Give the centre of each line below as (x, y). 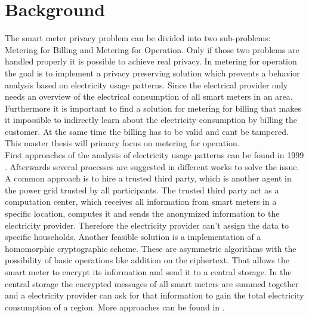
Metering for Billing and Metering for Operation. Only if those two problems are (152, 49)
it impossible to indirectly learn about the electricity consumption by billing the (151, 120)
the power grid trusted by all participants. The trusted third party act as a (142, 190)
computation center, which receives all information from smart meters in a (141, 201)
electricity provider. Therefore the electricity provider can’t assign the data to (147, 225)
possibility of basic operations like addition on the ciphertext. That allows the (147, 260)
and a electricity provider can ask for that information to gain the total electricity (154, 295)
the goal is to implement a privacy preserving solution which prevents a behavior (152, 73)
